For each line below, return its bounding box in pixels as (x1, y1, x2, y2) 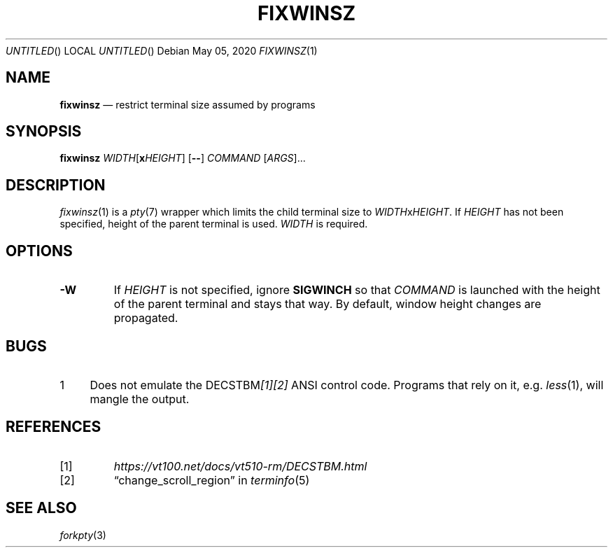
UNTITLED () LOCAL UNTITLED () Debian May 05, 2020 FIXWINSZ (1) (6, 44, 318, 57)
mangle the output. (90, 391, 190, 406)
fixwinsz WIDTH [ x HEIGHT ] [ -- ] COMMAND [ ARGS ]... (59, 152, 306, 164)
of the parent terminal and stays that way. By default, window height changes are (113, 297, 542, 311)
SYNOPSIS (6, 122, 82, 141)
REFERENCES (6, 418, 101, 436)
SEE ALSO (6, 499, 77, 517)
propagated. (113, 311, 178, 325)
